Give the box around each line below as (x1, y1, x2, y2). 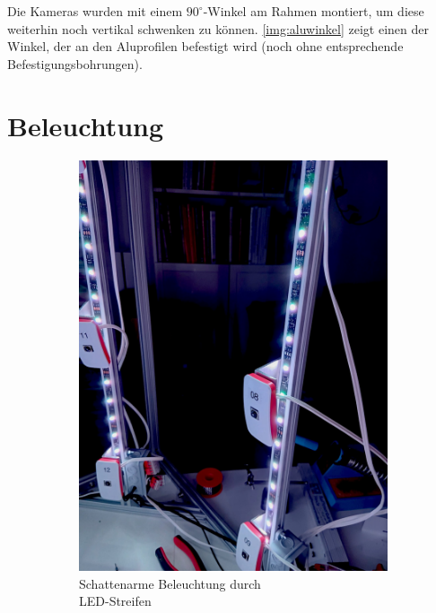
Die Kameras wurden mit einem (7, 2, 183, 20)
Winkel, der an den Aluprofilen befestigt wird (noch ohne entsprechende (7, 37, 404, 56)
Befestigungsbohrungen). (7, 54, 143, 73)
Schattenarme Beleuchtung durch (79, 574, 261, 592)
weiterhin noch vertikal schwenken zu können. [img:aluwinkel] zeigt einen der (7, 19, 429, 38)
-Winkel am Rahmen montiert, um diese (203, 2, 424, 20)
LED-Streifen (79, 591, 152, 610)
